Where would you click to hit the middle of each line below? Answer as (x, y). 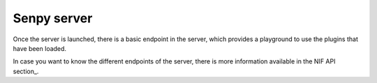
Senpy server (53, 18)
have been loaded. (39, 48)
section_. (26, 71)
